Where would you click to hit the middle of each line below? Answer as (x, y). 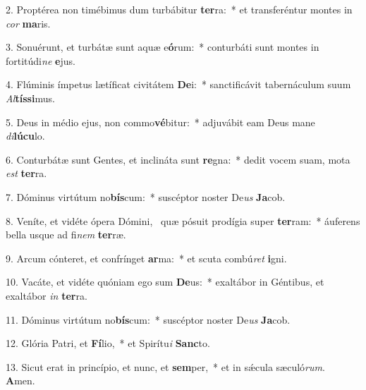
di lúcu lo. (25, 136)
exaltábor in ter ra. (47, 295)
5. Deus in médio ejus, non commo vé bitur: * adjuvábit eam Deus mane (160, 122)
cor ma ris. (28, 23)
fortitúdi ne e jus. (41, 60)
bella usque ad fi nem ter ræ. (66, 234)
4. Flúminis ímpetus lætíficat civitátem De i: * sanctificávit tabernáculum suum (178, 84)
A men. (20, 380)
